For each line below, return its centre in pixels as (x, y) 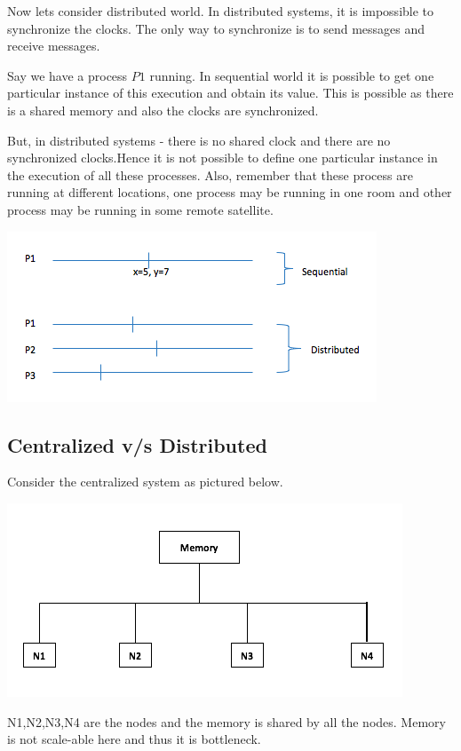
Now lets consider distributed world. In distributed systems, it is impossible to (221, 11)
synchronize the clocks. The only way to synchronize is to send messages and (216, 28)
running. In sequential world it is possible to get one (292, 75)
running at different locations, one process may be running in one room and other (230, 192)
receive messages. (54, 46)
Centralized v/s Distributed (137, 444)
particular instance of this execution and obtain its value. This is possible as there (230, 93)
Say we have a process (68, 75)
